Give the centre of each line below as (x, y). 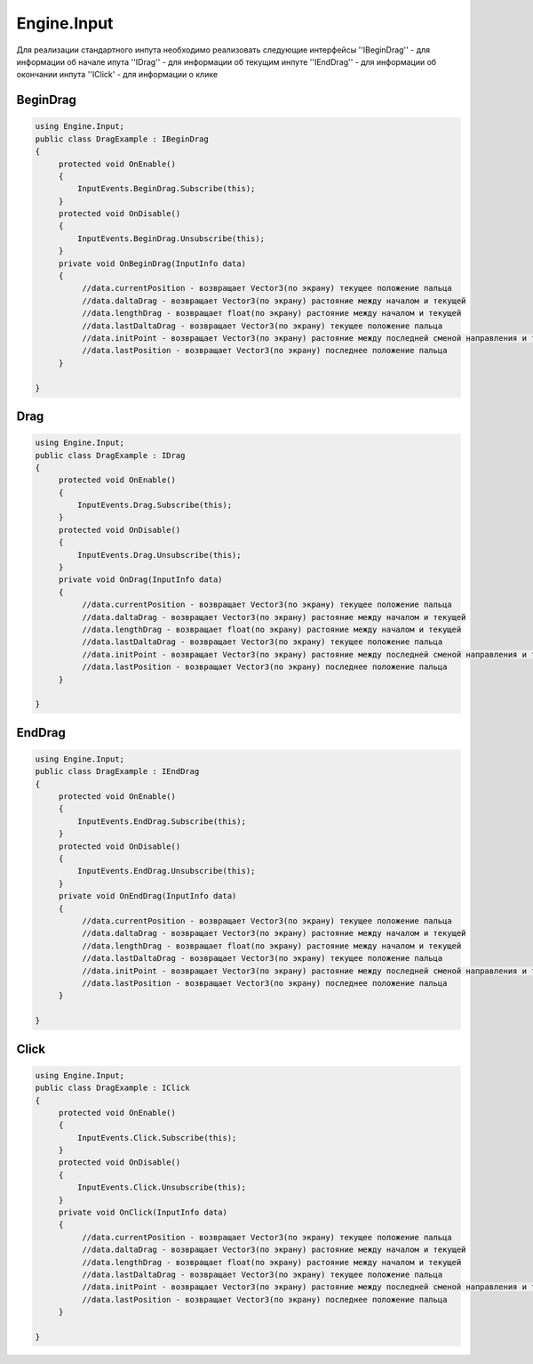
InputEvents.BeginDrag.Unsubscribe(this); (171, 238)
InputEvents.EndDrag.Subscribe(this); (161, 821)
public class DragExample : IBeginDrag (122, 139)
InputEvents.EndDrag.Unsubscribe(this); (166, 871)
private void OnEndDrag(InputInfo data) (147, 896)
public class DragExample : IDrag (110, 455)
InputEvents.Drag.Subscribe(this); (155, 505)
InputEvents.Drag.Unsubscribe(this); (159, 555)
